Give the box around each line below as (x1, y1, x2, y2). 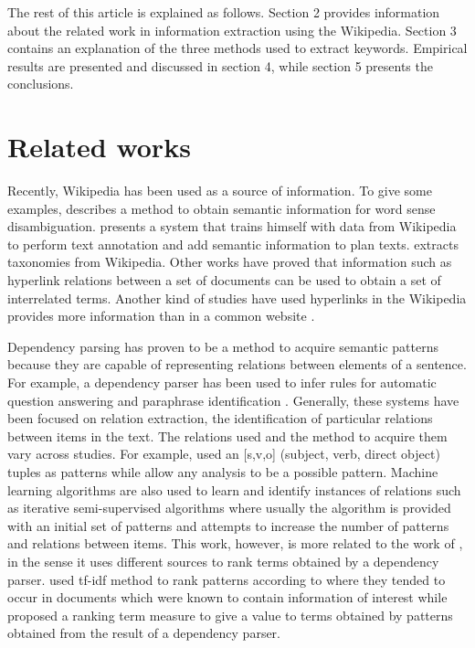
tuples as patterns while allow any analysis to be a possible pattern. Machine (7, 462, 438, 481)
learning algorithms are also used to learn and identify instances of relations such (7, 480, 461, 499)
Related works (7, 128, 191, 165)
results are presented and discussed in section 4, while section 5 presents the (7, 56, 433, 75)
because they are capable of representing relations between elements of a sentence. (7, 355, 467, 374)
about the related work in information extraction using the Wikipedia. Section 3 (7, 20, 457, 39)
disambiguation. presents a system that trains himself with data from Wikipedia (7, 217, 457, 236)
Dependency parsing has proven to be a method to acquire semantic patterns (7, 336, 438, 356)
